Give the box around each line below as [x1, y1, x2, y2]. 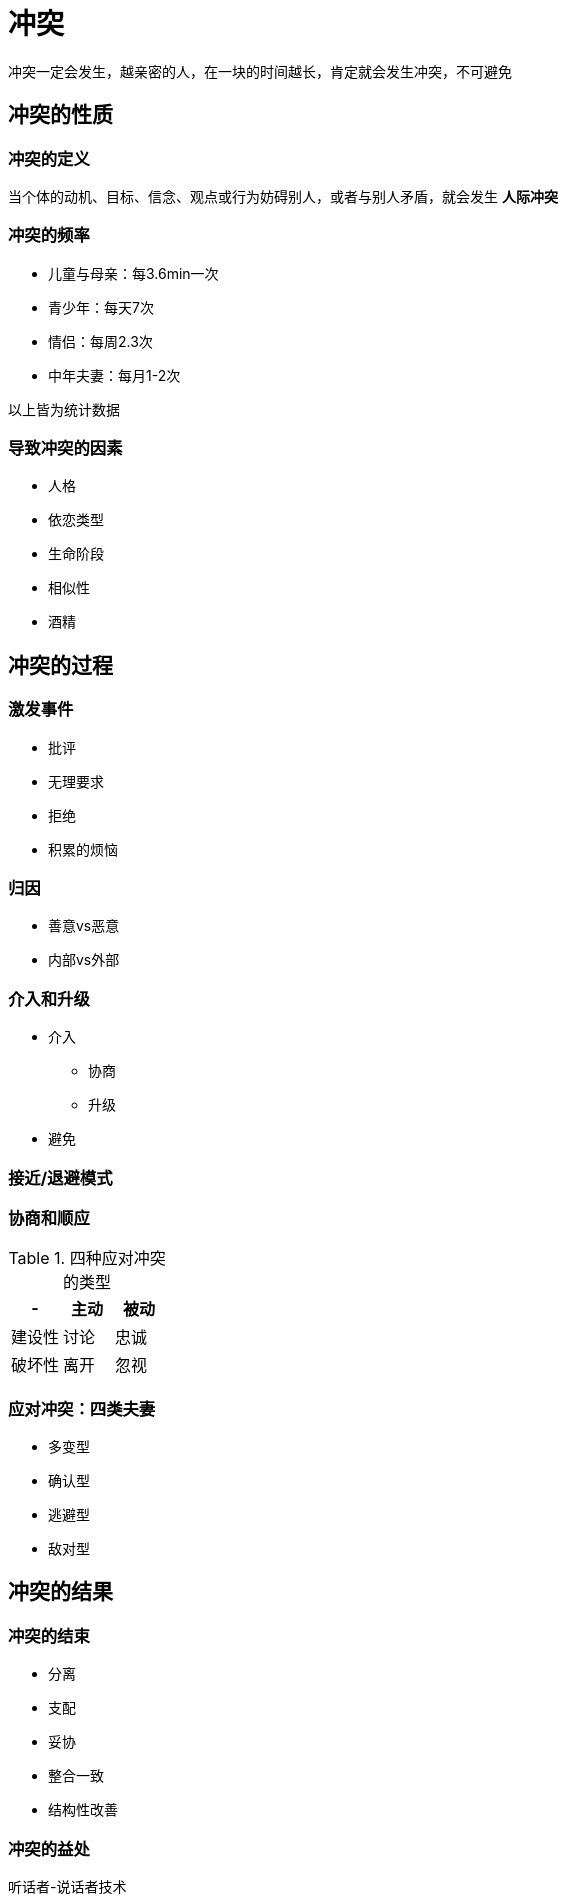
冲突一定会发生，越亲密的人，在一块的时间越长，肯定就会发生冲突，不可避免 [8, 62, 512, 80]
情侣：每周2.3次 [48, 332, 153, 350]
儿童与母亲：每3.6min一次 [48, 264, 219, 282]
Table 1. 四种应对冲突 [8, 1248, 166, 1269]
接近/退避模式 [8, 1167, 113, 1188]
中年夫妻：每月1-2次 [48, 366, 181, 384]
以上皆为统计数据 [8, 400, 120, 418]
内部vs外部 [48, 951, 120, 969]
